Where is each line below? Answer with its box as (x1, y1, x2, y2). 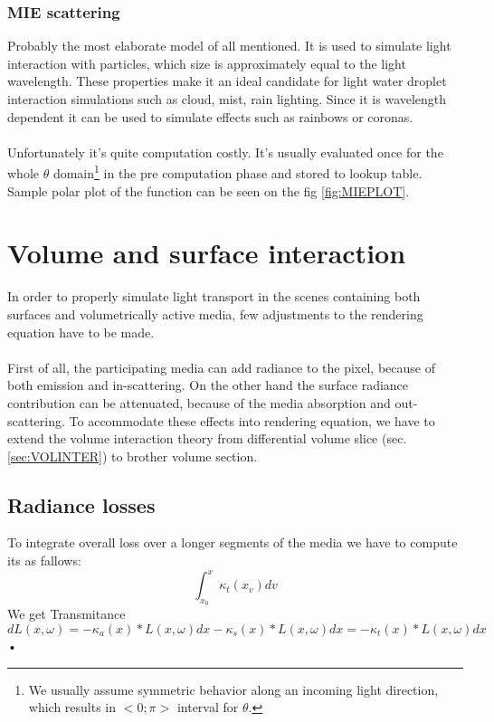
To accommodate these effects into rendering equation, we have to (69, 411, 435, 430)
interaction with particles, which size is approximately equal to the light (7, 53, 406, 72)
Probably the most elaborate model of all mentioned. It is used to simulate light (7, 36, 451, 55)
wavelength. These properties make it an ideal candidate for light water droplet (7, 71, 447, 90)
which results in (28, 698, 117, 717)
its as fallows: (7, 551, 81, 570)
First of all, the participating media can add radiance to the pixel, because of (7, 357, 435, 376)
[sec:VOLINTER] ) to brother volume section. (7, 446, 258, 465)
